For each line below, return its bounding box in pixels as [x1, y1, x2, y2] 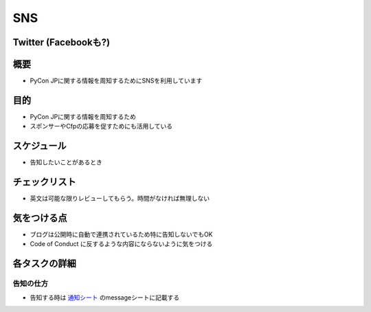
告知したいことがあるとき [30, 158, 102, 166]
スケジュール [12, 140, 67, 152]
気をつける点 [12, 212, 67, 223]
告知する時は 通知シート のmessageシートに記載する [30, 293, 180, 302]
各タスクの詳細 [12, 258, 76, 269]
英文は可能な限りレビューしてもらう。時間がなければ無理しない [30, 194, 210, 203]
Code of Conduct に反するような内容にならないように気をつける [30, 240, 213, 248]
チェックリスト [12, 176, 76, 188]
